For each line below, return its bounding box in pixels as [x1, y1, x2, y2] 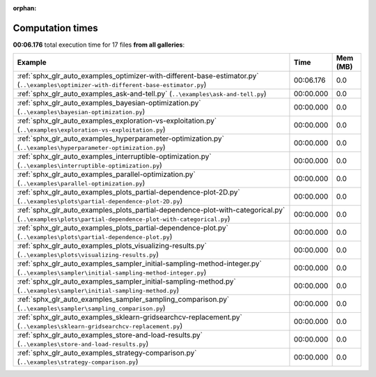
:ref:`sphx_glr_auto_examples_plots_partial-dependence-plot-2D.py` [17, 187, 240, 197]
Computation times [13, 22, 98, 34]
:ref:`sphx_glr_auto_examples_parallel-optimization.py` [17, 169, 196, 179]
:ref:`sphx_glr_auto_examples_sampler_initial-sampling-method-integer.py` [17, 259, 263, 268]
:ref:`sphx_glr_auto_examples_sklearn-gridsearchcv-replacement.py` [17, 312, 243, 322]
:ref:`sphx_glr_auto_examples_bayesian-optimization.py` [17, 98, 201, 108]
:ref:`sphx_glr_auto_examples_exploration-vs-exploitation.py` [17, 116, 217, 125]
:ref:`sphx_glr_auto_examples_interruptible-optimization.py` [17, 152, 212, 162]
